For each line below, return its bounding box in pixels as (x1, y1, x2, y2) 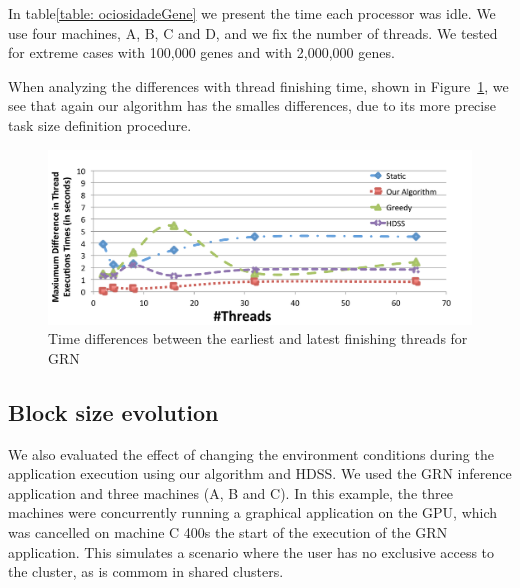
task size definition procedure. (8, 114, 192, 135)
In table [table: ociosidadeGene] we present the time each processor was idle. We (8, 3, 496, 23)
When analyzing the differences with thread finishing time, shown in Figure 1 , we (8, 75, 509, 96)
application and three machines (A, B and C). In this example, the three (8, 482, 453, 503)
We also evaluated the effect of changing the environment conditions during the (8, 443, 494, 464)
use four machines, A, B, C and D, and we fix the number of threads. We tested (8, 22, 498, 43)
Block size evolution (8, 396, 219, 427)
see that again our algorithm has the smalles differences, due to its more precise (8, 95, 496, 116)
